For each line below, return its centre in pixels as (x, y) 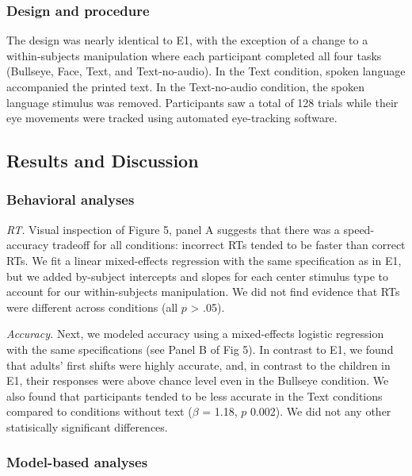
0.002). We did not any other (320, 411)
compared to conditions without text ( (99, 411)
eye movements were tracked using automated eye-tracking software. (172, 118)
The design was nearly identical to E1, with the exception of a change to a (187, 40)
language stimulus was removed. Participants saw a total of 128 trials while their (202, 102)
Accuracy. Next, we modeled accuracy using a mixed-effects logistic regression (195, 334)
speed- (359, 229)
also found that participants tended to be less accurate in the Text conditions (195, 395)
